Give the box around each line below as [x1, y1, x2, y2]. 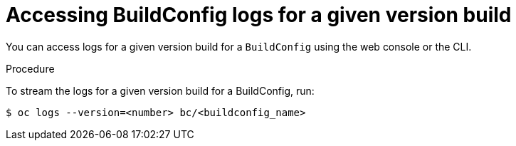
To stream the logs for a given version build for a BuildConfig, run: [6, 84, 315, 97]
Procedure [6, 62, 55, 75]
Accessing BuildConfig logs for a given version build [6, 3, 512, 27]
